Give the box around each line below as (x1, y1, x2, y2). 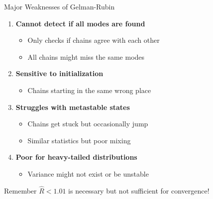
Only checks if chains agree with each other (27, 35, 160, 45)
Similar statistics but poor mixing (27, 135, 131, 145)
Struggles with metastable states (15, 101, 130, 112)
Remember (4, 185, 37, 196)
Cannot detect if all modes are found (15, 18, 145, 28)
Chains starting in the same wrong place (27, 85, 151, 95)
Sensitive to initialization (15, 68, 104, 79)
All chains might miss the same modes (27, 51, 145, 62)
